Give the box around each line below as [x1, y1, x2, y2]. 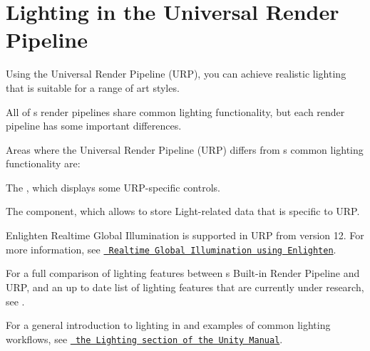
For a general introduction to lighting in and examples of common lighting [6, 318, 331, 332]
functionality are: [6, 156, 81, 171]
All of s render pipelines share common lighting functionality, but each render [6, 104, 345, 119]
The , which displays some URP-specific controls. [6, 179, 220, 194]
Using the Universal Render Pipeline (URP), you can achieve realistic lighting [6, 66, 346, 81]
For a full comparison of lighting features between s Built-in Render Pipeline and [6, 266, 360, 281]
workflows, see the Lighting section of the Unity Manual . [6, 331, 283, 346]
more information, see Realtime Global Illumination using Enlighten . [6, 241, 336, 256]
